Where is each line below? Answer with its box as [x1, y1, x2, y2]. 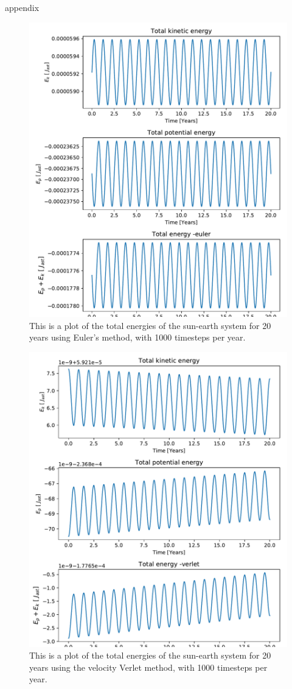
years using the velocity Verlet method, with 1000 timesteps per [29, 660, 268, 673]
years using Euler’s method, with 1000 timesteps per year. [29, 331, 246, 344]
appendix [5, 1, 40, 13]
